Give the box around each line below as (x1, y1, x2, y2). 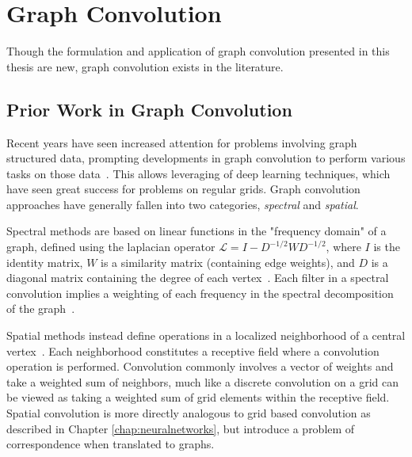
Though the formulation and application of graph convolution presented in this (6, 43, 390, 59)
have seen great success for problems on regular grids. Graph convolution (6, 181, 360, 197)
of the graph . (6, 300, 75, 317)
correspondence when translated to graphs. (6, 436, 215, 452)
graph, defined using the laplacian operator (6, 238, 216, 255)
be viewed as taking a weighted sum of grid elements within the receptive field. (6, 389, 390, 406)
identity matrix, (6, 253, 83, 270)
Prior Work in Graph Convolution (6, 97, 292, 121)
